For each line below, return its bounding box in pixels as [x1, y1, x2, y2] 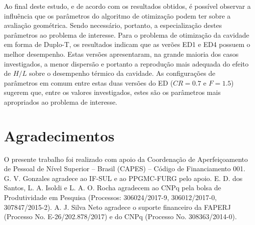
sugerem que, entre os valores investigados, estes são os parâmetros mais [4, 87, 221, 97]
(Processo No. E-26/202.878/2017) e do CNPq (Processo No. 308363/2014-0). [4, 211, 237, 222]
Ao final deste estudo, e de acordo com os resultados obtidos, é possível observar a [4, 1, 251, 11]
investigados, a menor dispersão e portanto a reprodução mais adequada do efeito [4, 58, 249, 68]
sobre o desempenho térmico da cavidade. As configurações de [29, 68, 216, 78]
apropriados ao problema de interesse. [4, 96, 117, 107]
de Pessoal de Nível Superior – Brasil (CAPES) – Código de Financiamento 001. [4, 163, 246, 174]
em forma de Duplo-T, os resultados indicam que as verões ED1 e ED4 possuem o [4, 39, 251, 49]
